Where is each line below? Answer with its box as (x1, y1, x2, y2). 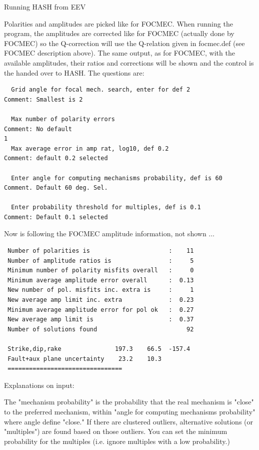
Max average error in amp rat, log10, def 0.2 (11, 145, 169, 152)
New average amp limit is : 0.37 (7, 316, 194, 323)
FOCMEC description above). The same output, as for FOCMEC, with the (4, 48, 235, 58)
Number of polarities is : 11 (7, 247, 194, 255)
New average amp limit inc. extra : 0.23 (7, 296, 194, 304)
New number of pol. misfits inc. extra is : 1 (7, 286, 194, 294)
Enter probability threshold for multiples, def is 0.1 (11, 204, 201, 211)
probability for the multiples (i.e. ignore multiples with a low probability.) (4, 435, 230, 446)
